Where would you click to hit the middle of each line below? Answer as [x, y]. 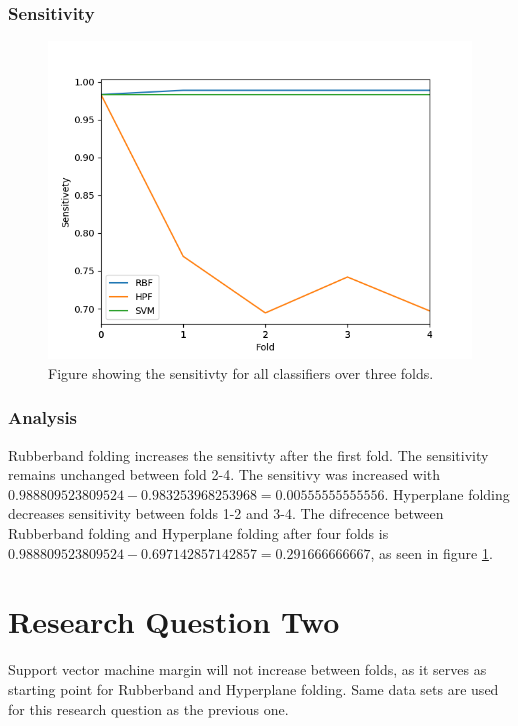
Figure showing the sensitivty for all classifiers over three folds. [241, 372]
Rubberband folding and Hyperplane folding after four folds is [198, 533]
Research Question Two [174, 621]
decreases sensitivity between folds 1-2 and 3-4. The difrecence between [226, 513]
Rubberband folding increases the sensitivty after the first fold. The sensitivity [248, 454]
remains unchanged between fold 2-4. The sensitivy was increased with [224, 474]
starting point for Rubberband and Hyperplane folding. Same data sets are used [253, 688]
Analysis [43, 417]
